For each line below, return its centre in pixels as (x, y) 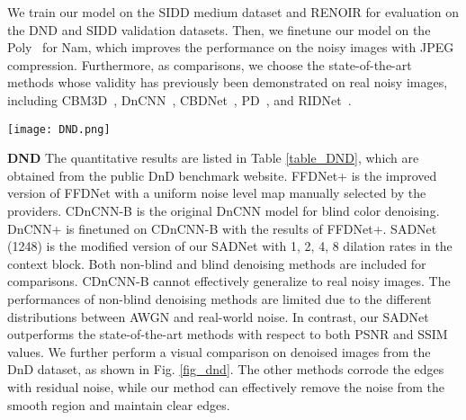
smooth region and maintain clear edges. (119, 404)
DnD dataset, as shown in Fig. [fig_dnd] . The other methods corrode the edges (226, 369)
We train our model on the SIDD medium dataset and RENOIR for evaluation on (233, 12)
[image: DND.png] (59, 129)
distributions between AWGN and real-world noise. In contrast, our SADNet (218, 316)
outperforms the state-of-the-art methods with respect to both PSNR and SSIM (228, 334)
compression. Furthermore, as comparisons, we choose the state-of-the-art (210, 64)
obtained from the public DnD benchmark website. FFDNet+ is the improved (222, 175)
